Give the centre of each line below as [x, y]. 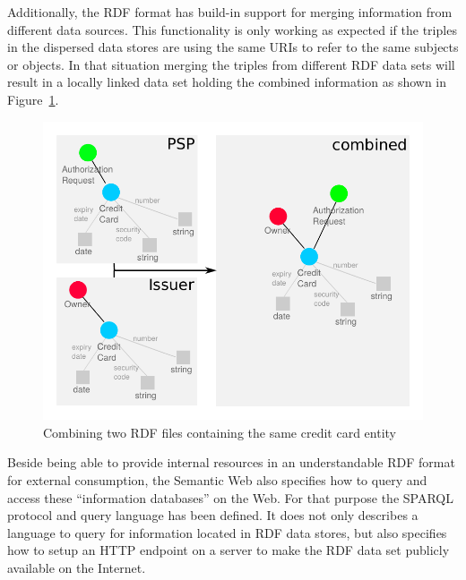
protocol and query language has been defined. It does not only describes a [213, 515]
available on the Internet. [77, 567]
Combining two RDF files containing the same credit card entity [220, 432]
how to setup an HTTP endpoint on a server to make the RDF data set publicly [229, 550]
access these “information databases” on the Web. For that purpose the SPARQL [230, 497]
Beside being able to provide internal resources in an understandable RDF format [231, 462]
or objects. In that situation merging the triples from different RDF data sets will [231, 64]
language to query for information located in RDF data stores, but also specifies [227, 532]
